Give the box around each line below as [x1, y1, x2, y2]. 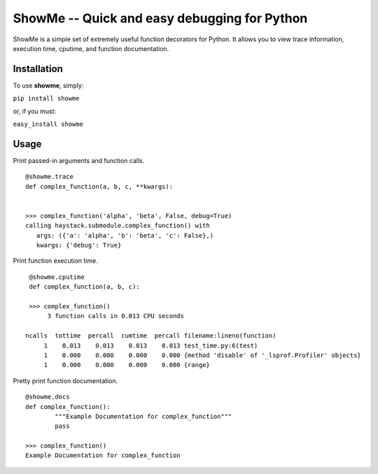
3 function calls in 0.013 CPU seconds [47, 312, 185, 320]
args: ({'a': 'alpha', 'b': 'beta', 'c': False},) [36, 231, 213, 239]
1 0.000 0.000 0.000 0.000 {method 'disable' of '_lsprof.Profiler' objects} [43, 351, 362, 359]
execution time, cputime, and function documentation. [13, 44, 169, 52]
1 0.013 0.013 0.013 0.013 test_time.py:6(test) [43, 341, 258, 350]
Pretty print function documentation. [13, 376, 118, 385]
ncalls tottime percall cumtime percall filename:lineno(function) [25, 332, 276, 340]
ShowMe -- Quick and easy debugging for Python [13, 10, 308, 26]
